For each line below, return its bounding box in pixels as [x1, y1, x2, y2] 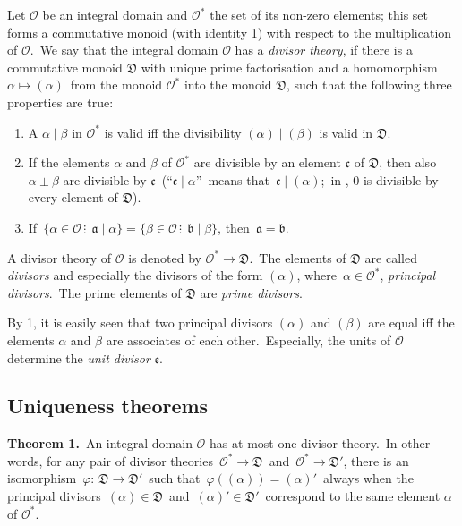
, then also [379, 153, 437, 172]
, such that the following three [286, 75, 452, 94]
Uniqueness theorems [7, 392, 209, 420]
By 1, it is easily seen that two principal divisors [7, 313, 273, 332]
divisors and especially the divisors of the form [7, 266, 263, 284]
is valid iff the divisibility [104, 123, 242, 141]
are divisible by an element [193, 153, 341, 172]
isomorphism [7, 469, 77, 488]
